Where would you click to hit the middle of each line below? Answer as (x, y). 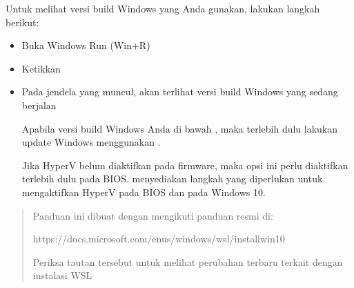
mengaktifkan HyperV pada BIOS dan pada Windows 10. (144, 192)
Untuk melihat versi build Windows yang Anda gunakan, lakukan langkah (163, 8)
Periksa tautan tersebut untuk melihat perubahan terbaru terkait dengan (188, 261)
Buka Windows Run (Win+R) (86, 45)
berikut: (22, 22)
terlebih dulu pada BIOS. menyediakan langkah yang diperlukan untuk (172, 179)
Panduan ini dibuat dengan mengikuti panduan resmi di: (153, 215)
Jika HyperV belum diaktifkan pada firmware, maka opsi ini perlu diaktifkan (185, 165)
